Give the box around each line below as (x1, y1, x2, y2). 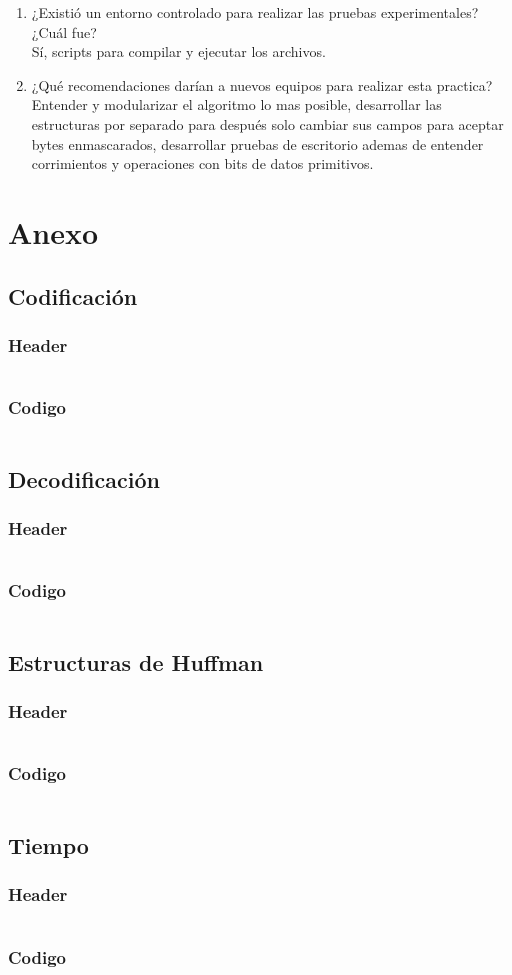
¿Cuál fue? (31, 21, 97, 42)
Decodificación (8, 463, 160, 494)
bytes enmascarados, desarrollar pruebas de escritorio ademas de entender (31, 133, 484, 154)
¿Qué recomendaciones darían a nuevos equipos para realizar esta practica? (31, 74, 493, 95)
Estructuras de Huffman (8, 646, 264, 677)
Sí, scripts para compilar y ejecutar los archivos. (31, 41, 326, 62)
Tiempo (8, 830, 89, 861)
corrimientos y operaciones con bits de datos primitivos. (31, 153, 374, 174)
